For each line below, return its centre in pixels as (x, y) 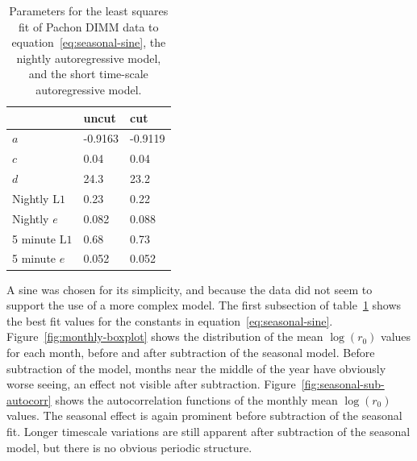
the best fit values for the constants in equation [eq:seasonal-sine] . (170, 320)
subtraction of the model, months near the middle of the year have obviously (196, 368)
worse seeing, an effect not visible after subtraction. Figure (151, 384)
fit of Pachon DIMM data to (89, 26)
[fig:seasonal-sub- (343, 384)
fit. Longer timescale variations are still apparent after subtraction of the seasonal (208, 431)
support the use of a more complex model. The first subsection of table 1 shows (204, 305)
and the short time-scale (88, 74)
